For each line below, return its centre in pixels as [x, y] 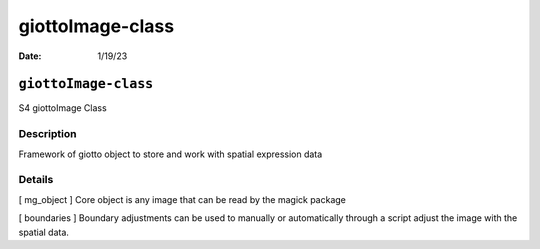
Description [47, 134]
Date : [30, 56]
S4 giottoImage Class [62, 108]
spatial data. [44, 232]
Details [36, 180]
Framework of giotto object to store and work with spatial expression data [170, 154]
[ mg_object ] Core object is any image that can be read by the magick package [182, 199]
